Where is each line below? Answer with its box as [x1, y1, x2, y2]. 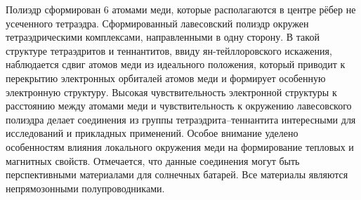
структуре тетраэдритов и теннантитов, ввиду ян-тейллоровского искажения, [6, 43, 332, 58]
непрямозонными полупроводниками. [6, 180, 165, 195]
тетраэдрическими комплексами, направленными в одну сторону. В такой [6, 29, 320, 44]
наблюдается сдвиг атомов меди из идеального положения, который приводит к [6, 57, 346, 72]
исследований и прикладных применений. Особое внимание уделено [6, 126, 298, 140]
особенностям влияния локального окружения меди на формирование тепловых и [6, 139, 354, 154]
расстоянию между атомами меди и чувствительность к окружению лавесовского [6, 98, 352, 113]
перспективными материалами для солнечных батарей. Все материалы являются [6, 167, 348, 182]
